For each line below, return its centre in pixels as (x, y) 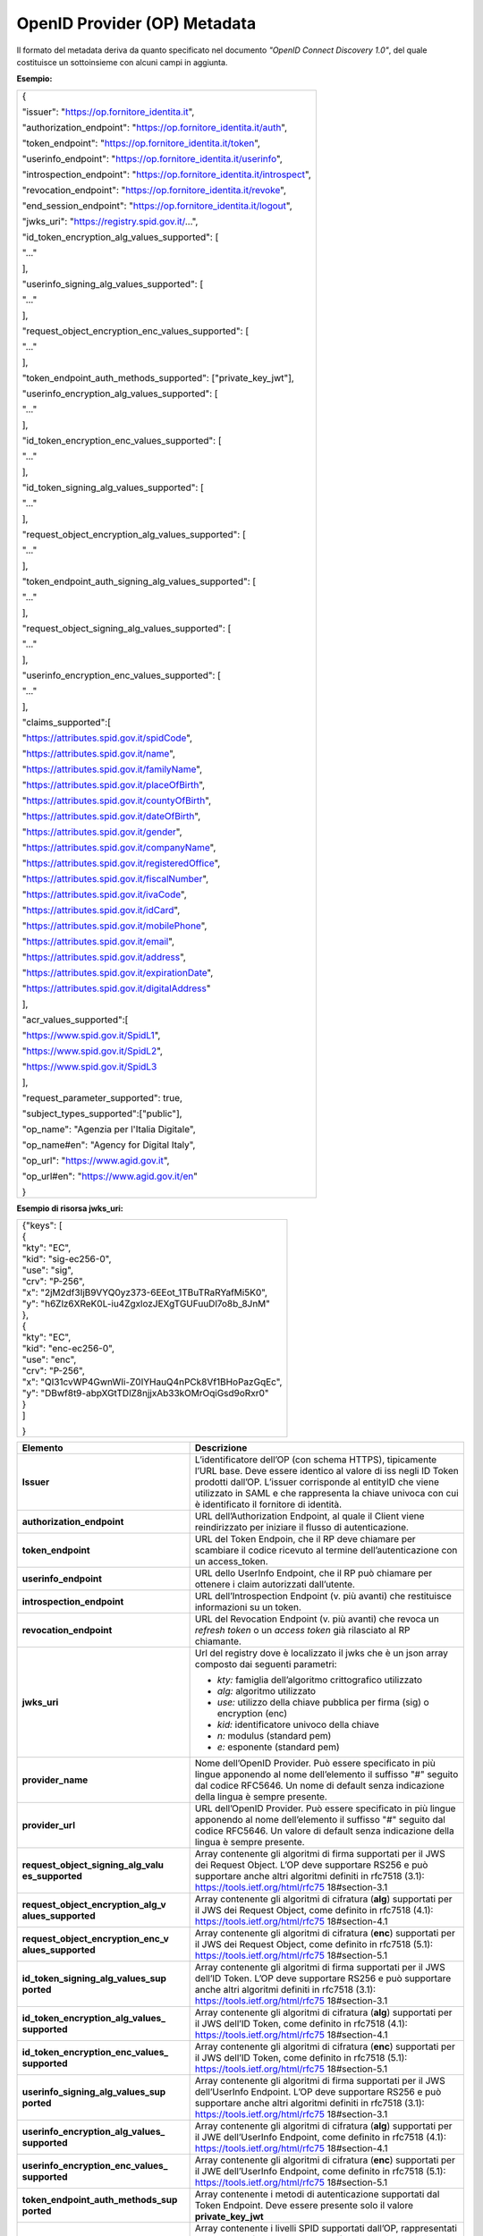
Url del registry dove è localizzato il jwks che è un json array (322, 1653)
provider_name (55, 1780)
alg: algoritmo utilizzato (267, 1691)
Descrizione (221, 1448)
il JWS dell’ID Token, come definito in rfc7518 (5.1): (301, 2058)
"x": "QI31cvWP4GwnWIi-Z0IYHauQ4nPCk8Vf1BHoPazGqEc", (152, 1382)
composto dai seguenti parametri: (266, 1664)
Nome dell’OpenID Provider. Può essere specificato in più (315, 1764)
